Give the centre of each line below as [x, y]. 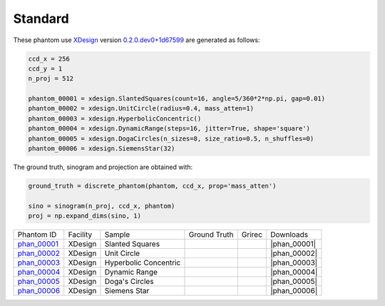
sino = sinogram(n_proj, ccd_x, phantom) [102, 206]
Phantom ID [37, 235]
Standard [41, 19]
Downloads [289, 235]
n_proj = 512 [51, 79]
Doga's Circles [129, 282]
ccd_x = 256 [49, 58]
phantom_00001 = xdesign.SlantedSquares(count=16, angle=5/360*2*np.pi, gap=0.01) [177, 99]
